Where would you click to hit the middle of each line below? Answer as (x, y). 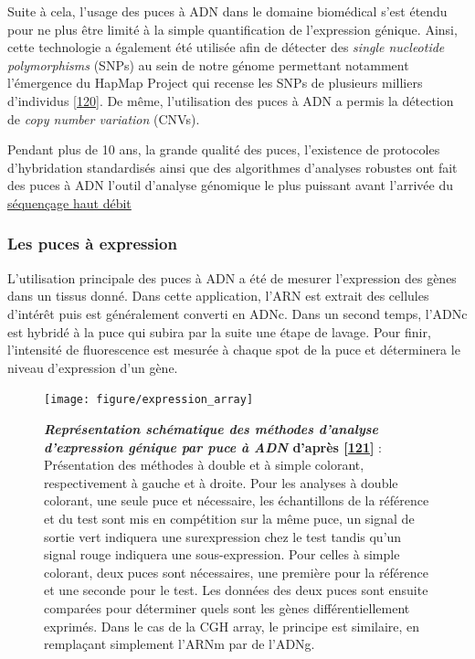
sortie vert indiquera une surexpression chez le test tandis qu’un (223, 536)
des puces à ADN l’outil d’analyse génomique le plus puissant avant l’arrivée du (231, 185)
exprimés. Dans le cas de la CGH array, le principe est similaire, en (232, 626)
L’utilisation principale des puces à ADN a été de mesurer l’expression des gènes (232, 277)
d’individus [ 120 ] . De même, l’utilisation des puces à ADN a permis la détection (231, 100)
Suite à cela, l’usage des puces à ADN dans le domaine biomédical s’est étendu (227, 11)
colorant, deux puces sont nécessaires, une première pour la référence (237, 572)
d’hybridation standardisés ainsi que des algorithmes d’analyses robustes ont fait (232, 167)
